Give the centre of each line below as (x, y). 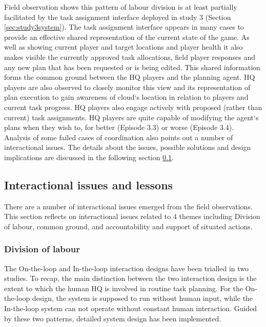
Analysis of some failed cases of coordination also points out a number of (119, 137)
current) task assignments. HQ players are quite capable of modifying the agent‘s (131, 117)
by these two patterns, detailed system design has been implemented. (113, 318)
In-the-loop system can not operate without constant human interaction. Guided (131, 308)
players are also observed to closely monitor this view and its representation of (127, 87)
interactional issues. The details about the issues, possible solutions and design (128, 147)
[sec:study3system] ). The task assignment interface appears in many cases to (124, 27)
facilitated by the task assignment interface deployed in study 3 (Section (118, 17)
